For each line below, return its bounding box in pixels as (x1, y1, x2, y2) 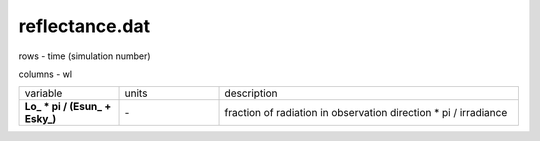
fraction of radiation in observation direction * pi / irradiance (224, 106, 508, 120)
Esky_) (24, 112, 57, 126)
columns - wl (18, 68, 73, 80)
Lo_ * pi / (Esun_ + (24, 100, 112, 114)
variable (24, 86, 63, 100)
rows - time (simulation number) (18, 50, 151, 62)
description (224, 86, 279, 100)
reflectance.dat (18, 15, 151, 37)
